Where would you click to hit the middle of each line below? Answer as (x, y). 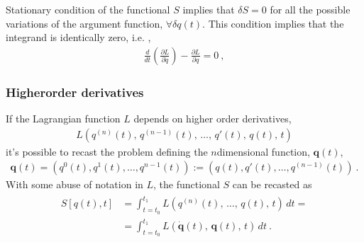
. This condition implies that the (273, 23)
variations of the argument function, (84, 23)
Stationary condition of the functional (88, 9)
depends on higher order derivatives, (213, 119)
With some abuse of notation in (75, 184)
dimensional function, (263, 151)
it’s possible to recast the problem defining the (107, 151)
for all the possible (310, 9)
